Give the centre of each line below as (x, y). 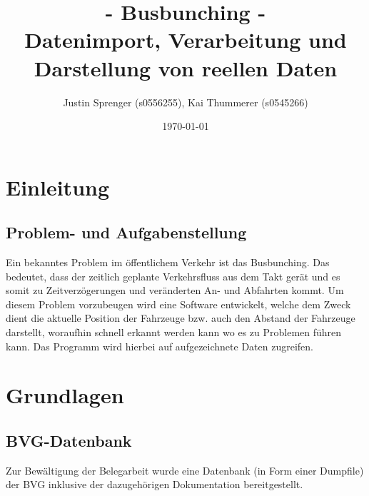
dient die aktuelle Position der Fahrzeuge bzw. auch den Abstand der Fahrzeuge (181, 318)
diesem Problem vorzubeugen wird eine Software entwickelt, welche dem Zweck (178, 304)
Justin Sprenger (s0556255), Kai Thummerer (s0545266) (186, 102)
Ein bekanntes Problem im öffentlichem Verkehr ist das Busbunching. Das (168, 262)
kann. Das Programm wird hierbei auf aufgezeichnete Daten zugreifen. (160, 346)
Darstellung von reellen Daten (186, 67)
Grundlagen (65, 395)
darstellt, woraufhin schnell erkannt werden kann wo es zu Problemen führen (174, 332)
